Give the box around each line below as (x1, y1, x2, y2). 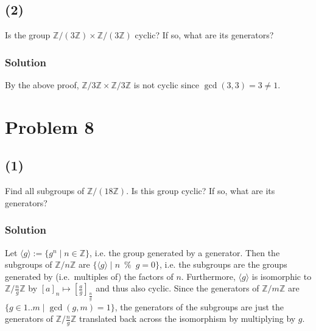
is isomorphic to (251, 270, 312, 282)
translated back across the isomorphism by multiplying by (79, 312, 296, 325)
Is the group (5, 29, 51, 41)
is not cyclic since (133, 78, 199, 91)
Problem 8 (5, 114, 94, 139)
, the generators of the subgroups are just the (114, 300, 284, 313)
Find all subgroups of (5, 184, 85, 197)
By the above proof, (5, 78, 79, 91)
